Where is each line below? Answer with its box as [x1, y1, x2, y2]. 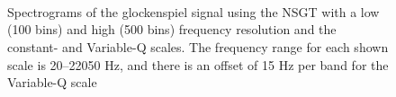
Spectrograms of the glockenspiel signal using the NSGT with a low [7, 2, 380, 21]
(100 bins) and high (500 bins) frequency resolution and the [7, 20, 337, 39]
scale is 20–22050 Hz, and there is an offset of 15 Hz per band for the [7, 55, 389, 74]
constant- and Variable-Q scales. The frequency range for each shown [7, 37, 389, 56]
